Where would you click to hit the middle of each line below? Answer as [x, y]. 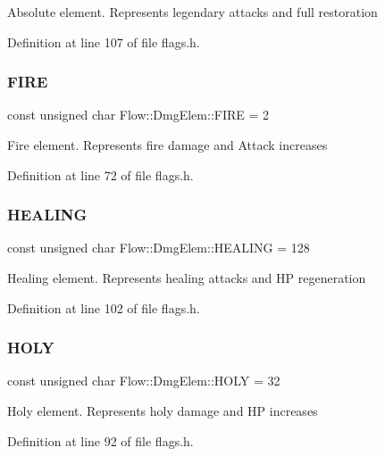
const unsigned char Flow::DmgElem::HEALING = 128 [159, 248]
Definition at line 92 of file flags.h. [100, 440]
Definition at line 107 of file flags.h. [104, 41]
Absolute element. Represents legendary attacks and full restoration [192, 12]
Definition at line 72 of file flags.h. [100, 174]
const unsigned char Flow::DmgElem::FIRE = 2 [138, 115]
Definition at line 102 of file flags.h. [104, 307]
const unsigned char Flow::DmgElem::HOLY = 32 [144, 381]
